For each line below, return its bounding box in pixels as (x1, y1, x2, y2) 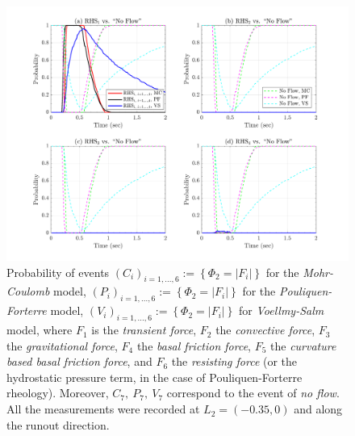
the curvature (270, 337, 336, 354)
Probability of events (6, 263, 110, 280)
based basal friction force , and (6, 353, 152, 370)
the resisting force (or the (171, 353, 298, 370)
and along (294, 400, 343, 417)
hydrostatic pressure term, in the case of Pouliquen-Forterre (6, 368, 303, 385)
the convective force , (215, 321, 315, 338)
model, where (6, 321, 73, 338)
